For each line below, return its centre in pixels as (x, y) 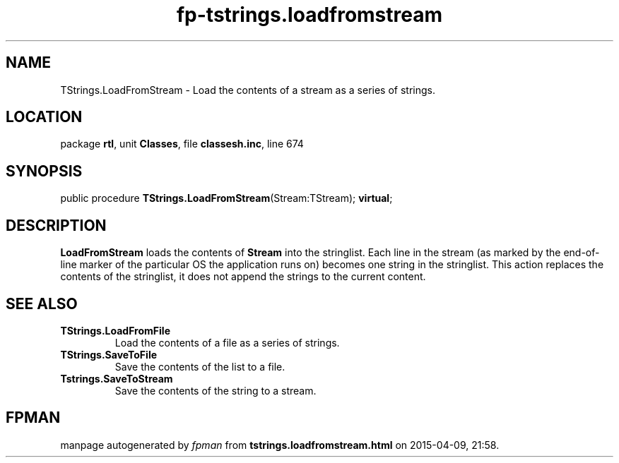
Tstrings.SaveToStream (117, 378)
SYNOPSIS (44, 171)
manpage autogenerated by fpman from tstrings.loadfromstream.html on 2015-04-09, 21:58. (280, 445)
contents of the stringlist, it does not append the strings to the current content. (243, 277)
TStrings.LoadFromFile (115, 330)
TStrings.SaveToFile (109, 354)
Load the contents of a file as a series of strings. (227, 342)
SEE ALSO (42, 303)
